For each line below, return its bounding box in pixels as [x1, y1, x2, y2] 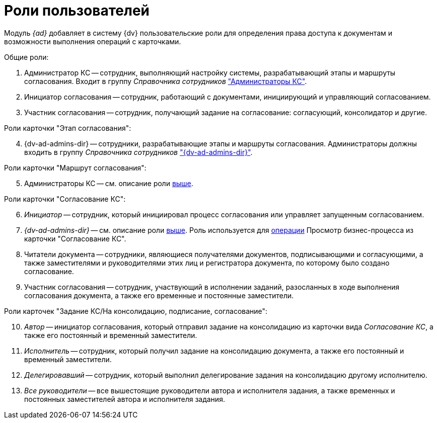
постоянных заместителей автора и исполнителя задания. [24, 394, 225, 403]
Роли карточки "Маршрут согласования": [4, 163, 147, 172]
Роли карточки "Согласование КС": [4, 194, 126, 203]
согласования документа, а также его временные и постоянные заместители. [24, 291, 294, 300]
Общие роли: [4, 52, 49, 61]
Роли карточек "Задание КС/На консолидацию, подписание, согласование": [4, 306, 268, 315]
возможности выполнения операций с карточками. [4, 37, 181, 46]
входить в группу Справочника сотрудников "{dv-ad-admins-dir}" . [24, 147, 253, 156]
